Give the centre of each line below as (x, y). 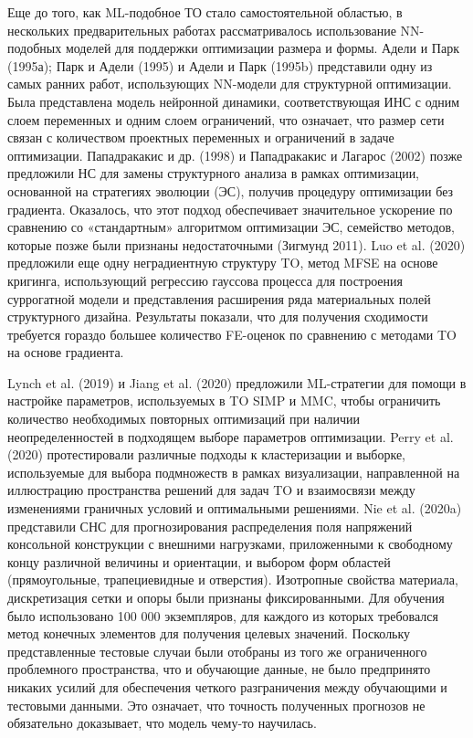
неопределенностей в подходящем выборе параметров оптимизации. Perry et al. (231, 436)
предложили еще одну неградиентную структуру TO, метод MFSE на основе (223, 263)
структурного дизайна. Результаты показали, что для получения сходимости (218, 316)
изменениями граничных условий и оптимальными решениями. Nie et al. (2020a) (235, 508)
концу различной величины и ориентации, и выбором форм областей (199, 561)
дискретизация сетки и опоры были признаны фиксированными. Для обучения (226, 597)
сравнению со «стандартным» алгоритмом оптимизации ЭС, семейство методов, (231, 227)
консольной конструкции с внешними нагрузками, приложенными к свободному (230, 544)
